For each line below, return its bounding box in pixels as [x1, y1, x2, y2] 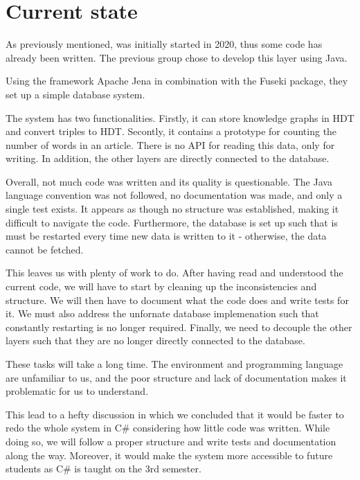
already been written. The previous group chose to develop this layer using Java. [6, 50, 348, 64]
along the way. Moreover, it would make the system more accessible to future [6, 447, 333, 462]
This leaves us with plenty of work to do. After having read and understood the [6, 265, 343, 280]
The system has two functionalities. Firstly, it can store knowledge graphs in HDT [6, 110, 354, 125]
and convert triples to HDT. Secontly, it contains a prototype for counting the [6, 124, 337, 139]
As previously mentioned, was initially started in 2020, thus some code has [6, 37, 323, 51]
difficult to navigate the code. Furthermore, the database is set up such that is [6, 215, 338, 229]
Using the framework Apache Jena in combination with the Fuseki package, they [6, 73, 348, 88]
